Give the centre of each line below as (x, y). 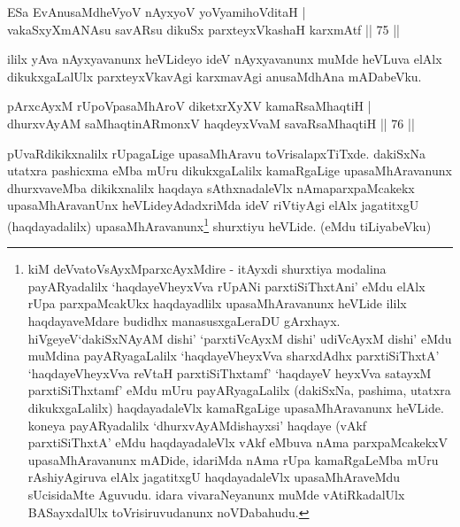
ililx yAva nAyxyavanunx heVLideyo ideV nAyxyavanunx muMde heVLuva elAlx (225, 59)
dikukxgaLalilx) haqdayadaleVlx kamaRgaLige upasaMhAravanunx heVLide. (236, 407)
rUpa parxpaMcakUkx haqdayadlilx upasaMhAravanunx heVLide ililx (217, 303)
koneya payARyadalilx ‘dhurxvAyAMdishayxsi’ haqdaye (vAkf (197, 425)
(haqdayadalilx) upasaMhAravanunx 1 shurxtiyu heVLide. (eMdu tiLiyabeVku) (219, 224)
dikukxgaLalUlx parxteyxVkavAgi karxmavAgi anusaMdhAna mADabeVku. (215, 76)
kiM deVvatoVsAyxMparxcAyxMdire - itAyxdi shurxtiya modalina (207, 269)
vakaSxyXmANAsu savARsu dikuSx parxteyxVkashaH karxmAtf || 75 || (203, 29)
